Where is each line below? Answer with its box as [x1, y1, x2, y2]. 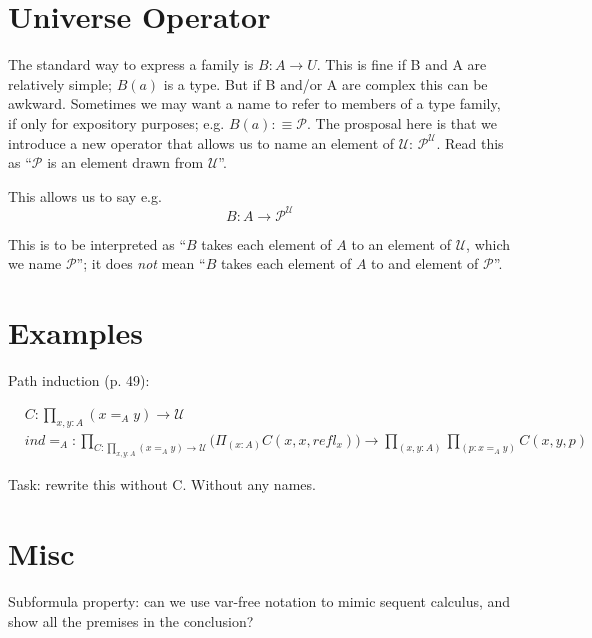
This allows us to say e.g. [8, 185, 162, 206]
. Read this [436, 132, 504, 153]
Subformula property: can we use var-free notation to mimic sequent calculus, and [8, 591, 511, 612]
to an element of [351, 233, 451, 254]
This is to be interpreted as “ [8, 233, 187, 254]
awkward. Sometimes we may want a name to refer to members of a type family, [8, 93, 501, 114]
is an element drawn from [47, 152, 204, 173]
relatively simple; [8, 73, 112, 94]
